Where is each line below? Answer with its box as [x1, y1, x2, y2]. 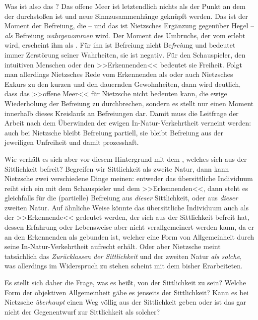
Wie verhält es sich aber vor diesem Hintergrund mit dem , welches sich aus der [4, 153, 247, 164]
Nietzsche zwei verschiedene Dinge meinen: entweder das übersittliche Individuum [4, 173, 253, 184]
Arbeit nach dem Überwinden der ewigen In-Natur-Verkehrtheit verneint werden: [4, 118, 251, 128]
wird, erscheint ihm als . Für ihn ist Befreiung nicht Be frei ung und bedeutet [4, 40, 236, 50]
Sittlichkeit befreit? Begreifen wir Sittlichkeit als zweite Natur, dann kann [4, 163, 229, 174]
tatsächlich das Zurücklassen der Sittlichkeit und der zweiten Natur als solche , [4, 251, 242, 261]
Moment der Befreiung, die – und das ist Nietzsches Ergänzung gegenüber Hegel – [4, 20, 254, 31]
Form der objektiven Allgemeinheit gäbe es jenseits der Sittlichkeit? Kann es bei [4, 287, 249, 297]
